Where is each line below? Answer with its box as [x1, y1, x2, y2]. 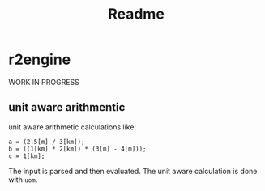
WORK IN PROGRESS [8, 77, 79, 87]
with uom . [8, 175, 38, 185]
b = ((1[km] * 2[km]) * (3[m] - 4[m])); [8, 145, 147, 153]
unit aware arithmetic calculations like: [8, 122, 136, 132]
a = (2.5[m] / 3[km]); [8, 138, 85, 146]
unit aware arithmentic [8, 100, 126, 114]
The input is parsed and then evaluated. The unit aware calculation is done [8, 166, 258, 176]
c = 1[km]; [8, 151, 45, 160]
